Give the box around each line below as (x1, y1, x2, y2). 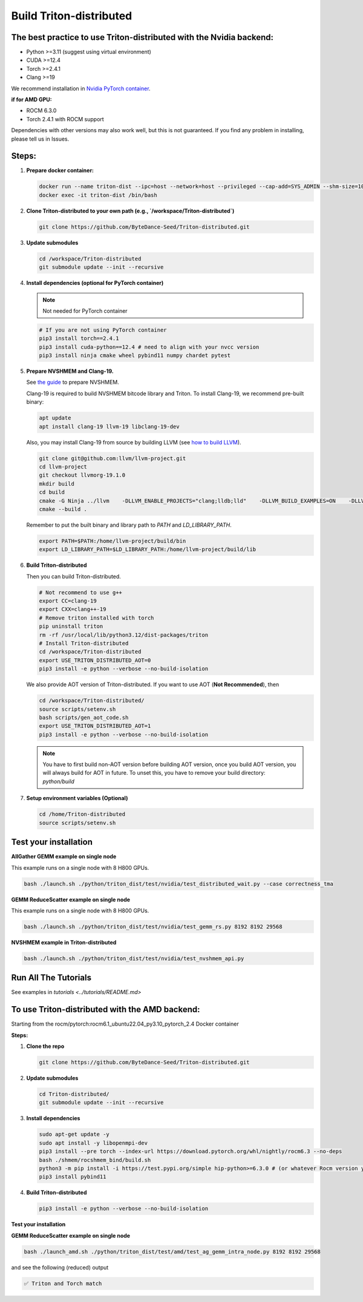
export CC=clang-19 (39, 598, 97, 604)
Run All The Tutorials (11, 973, 92, 983)
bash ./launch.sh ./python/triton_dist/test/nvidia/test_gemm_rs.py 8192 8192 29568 (24, 923, 283, 930)
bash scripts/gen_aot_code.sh (39, 714, 129, 721)
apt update (39, 415, 71, 421)
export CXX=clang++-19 (39, 606, 106, 613)
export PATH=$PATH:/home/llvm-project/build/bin (39, 537, 186, 544)
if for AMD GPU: (11, 96, 52, 103)
